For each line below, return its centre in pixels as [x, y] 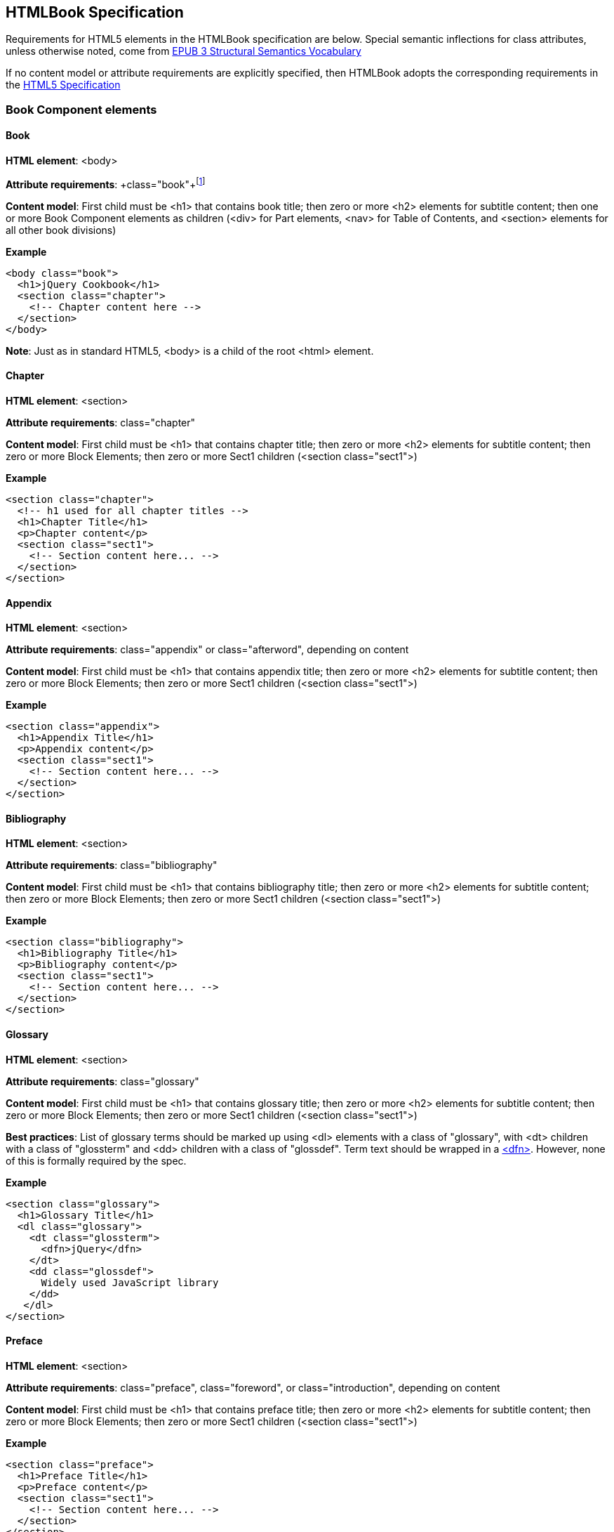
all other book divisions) [61, 230]
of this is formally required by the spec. [96, 1160]
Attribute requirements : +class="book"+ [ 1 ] [106, 183]
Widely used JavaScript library [130, 1282]
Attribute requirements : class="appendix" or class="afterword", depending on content [207, 650]
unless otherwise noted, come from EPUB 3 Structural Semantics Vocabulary [183, 51]
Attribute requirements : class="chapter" [101, 422]
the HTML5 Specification [63, 85]
